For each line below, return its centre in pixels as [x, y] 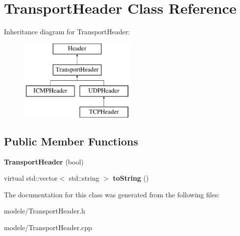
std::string [84, 178]
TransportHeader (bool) [44, 161]
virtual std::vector [31, 178]
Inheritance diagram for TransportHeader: [67, 32]
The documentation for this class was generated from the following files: [112, 194]
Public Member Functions [71, 141]
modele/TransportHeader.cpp [48, 227]
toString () [131, 178]
